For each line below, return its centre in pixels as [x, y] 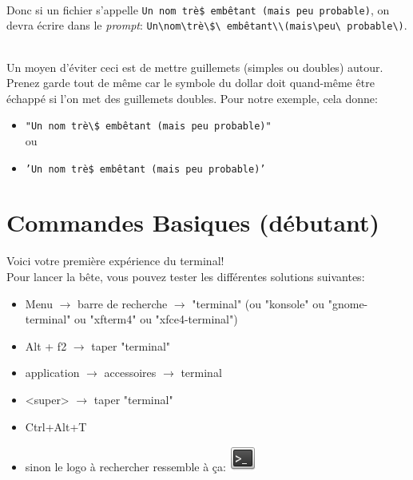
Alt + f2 [46, 345]
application [52, 373]
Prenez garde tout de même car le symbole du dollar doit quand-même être [191, 83]
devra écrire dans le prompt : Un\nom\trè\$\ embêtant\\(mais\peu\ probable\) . [207, 25]
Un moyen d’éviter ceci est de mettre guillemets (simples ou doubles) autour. [195, 67]
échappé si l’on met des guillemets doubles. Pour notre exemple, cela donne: [192, 98]
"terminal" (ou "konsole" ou [258, 303]
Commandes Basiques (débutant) [193, 222]
